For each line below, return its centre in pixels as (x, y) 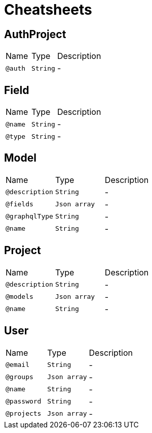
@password (24, 401)
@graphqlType (29, 216)
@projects (24, 414)
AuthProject (35, 34)
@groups (20, 377)
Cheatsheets (48, 10)
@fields (20, 204)
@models (20, 297)
